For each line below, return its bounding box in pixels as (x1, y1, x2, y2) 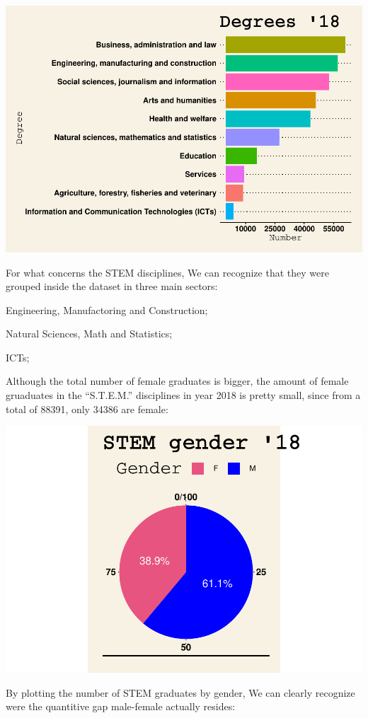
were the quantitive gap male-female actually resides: (6, 699, 236, 714)
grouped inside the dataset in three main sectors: (6, 279, 218, 294)
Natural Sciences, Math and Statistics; (6, 326, 173, 341)
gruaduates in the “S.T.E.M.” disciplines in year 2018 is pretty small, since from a (6, 388, 361, 403)
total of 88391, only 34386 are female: (6, 401, 168, 416)
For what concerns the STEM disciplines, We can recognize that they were (6, 265, 329, 279)
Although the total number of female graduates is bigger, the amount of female (6, 374, 349, 388)
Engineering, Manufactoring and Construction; (6, 302, 208, 317)
